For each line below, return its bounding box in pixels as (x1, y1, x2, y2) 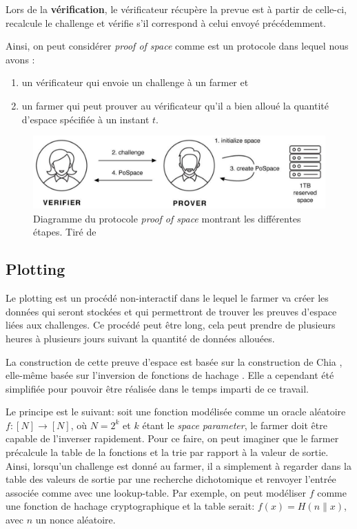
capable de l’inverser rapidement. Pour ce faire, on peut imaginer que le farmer (6, 431, 339, 446)
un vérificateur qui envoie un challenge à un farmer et (21, 75, 249, 90)
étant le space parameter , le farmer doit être (142, 417, 327, 432)
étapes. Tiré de (33, 225, 96, 239)
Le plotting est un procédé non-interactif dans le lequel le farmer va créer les (6, 291, 329, 305)
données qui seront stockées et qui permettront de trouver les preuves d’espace (6, 304, 337, 318)
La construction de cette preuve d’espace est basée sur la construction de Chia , (6, 354, 343, 369)
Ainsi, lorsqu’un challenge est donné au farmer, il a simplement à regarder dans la (6, 458, 351, 473)
